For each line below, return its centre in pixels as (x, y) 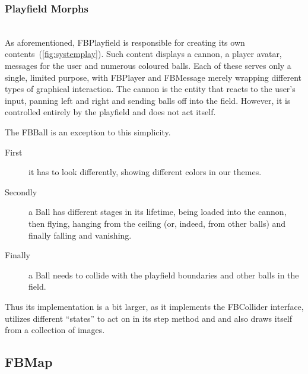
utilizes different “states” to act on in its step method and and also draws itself (149, 318)
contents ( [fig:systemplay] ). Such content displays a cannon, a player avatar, (143, 54)
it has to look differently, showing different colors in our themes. (145, 172)
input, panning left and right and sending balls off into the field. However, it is (148, 100)
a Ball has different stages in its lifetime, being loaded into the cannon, (158, 212)
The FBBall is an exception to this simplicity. (88, 131)
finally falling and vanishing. (80, 235)
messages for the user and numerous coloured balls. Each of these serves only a (148, 65)
